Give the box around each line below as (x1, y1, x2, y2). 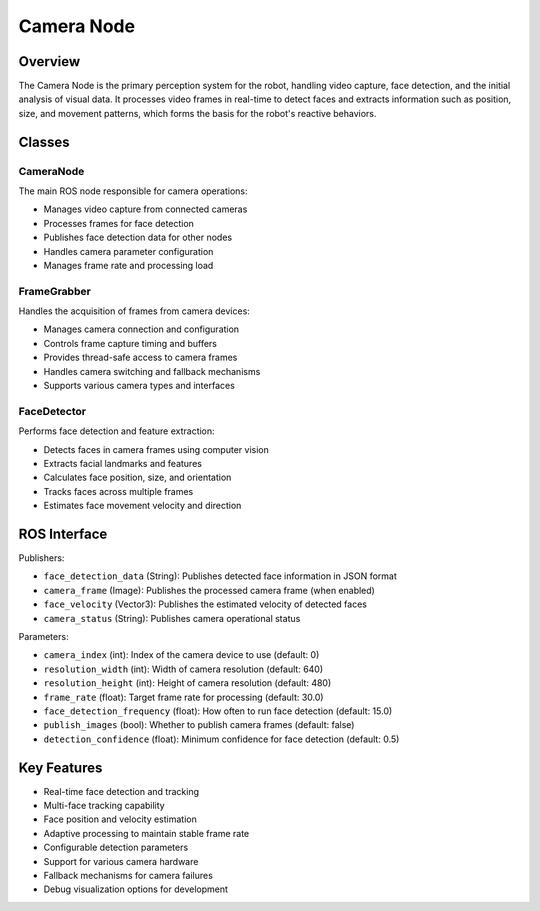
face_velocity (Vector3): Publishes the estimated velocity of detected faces (43, 598, 367, 610)
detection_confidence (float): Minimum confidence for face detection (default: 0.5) (43, 733, 400, 745)
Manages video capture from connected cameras (43, 203, 248, 215)
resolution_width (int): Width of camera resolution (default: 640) (43, 663, 324, 675)
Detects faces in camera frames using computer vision (43, 443, 269, 455)
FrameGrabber (18, 284, 92, 298)
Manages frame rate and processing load (43, 259, 214, 271)
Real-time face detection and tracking (43, 785, 200, 797)
